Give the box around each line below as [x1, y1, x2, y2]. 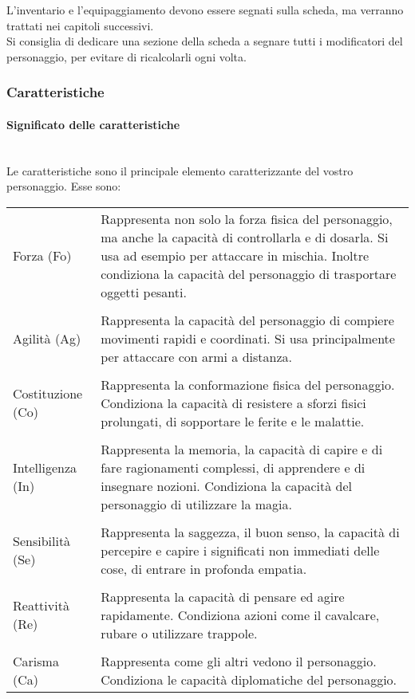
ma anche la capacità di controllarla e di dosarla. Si [101, 227, 389, 246]
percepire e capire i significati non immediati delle [101, 540, 380, 560]
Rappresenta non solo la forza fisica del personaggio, [101, 209, 393, 228]
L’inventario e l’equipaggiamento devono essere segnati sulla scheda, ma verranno [6, 2, 404, 18]
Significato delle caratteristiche [6, 116, 180, 132]
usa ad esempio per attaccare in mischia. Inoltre [101, 245, 370, 265]
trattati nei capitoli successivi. [6, 17, 154, 33]
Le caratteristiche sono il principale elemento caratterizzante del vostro [6, 162, 354, 179]
